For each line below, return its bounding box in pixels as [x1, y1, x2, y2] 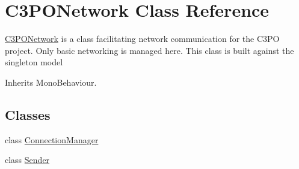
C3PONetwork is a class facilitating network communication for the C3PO [5, 32, 280, 45]
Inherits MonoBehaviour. [5, 76, 97, 88]
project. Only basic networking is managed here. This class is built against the [5, 44, 294, 56]
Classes [5, 105, 51, 123]
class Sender [5, 153, 50, 166]
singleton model [5, 56, 63, 68]
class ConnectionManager [5, 133, 99, 146]
